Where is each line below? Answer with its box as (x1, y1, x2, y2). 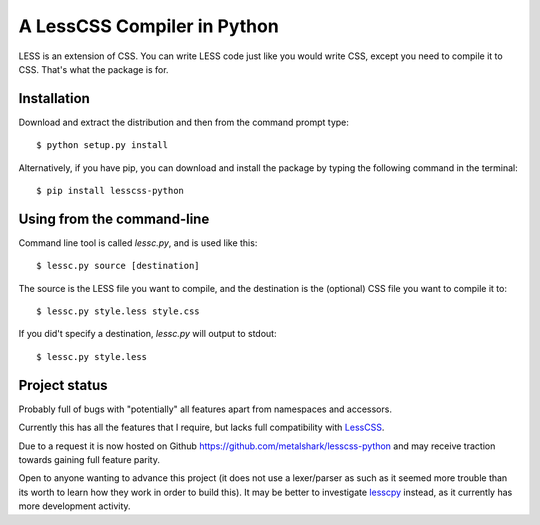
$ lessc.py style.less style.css (36, 306, 200, 317)
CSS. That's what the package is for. (18, 63, 169, 75)
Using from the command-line (18, 210, 210, 227)
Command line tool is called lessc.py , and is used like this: (18, 236, 258, 249)
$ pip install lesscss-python (36, 185, 185, 197)
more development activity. (18, 500, 131, 512)
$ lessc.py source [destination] (36, 260, 200, 272)
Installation (18, 90, 90, 107)
